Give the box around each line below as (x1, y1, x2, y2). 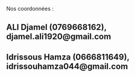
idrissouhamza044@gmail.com (6, 61, 128, 71)
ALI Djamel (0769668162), (6, 22, 107, 32)
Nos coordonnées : (6, 5, 54, 12)
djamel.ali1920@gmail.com (6, 32, 111, 42)
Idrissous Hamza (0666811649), (6, 52, 130, 62)
